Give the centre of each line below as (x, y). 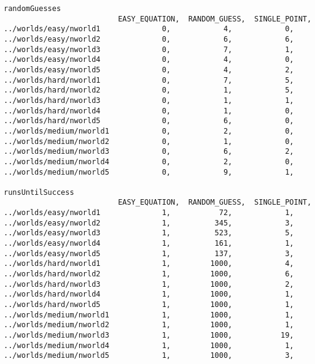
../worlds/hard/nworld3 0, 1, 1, (149, 100)
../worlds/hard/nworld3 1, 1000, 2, (149, 284)
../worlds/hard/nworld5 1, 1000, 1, (149, 305)
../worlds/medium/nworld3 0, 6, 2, (149, 152)
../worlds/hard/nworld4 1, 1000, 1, (149, 294)
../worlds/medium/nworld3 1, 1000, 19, (149, 335)
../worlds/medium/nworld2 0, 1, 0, (149, 141)
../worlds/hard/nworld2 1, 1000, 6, (149, 274)
